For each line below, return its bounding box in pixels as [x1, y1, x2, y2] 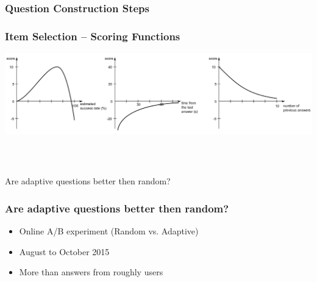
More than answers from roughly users [19, 266, 163, 278]
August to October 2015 [19, 245, 110, 258]
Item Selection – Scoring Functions [5, 28, 180, 43]
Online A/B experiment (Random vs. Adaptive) [19, 225, 199, 237]
